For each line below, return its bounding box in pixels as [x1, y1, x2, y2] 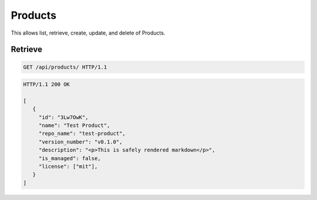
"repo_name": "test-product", [38, 130, 126, 137]
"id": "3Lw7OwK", [38, 114, 89, 120]
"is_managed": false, [38, 155, 101, 161]
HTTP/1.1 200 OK [23, 81, 70, 88]
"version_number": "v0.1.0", [38, 138, 123, 145]
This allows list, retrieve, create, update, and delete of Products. [11, 29, 166, 36]
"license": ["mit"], [38, 163, 98, 170]
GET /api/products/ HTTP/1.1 [23, 63, 107, 70]
